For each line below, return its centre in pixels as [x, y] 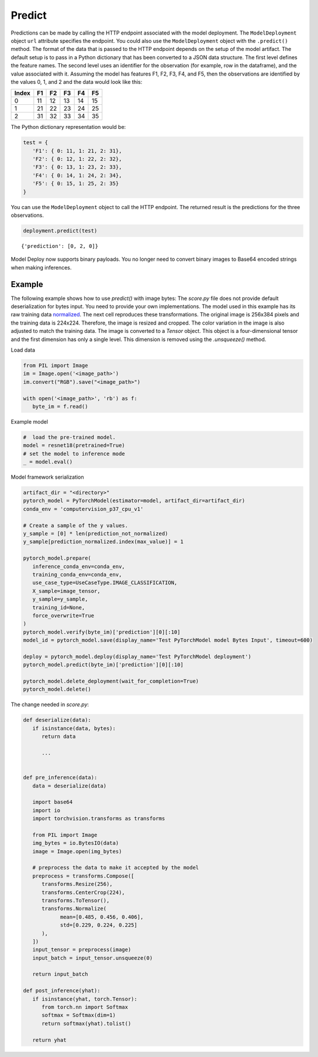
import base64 [53, 802]
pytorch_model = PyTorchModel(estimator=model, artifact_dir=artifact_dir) [134, 501]
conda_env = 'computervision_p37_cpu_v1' [83, 509]
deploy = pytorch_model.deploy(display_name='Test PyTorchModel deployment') [137, 657]
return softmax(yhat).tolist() [87, 1023]
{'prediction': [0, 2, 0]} [60, 246]
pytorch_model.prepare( [57, 558]
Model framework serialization [47, 477]
